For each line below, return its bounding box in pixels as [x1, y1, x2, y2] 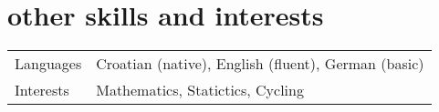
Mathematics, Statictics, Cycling [96, 79, 304, 101]
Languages [15, 53, 82, 75]
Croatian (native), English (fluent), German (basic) [96, 53, 424, 75]
